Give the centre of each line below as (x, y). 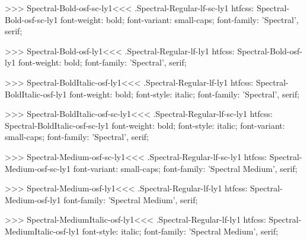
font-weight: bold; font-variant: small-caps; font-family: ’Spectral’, (180, 19)
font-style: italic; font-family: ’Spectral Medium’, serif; (180, 231)
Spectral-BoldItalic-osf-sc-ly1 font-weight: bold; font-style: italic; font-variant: (145, 125)
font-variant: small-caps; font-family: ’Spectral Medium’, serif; (185, 168)
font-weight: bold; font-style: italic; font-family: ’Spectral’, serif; (185, 94)
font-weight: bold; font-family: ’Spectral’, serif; (102, 62)
